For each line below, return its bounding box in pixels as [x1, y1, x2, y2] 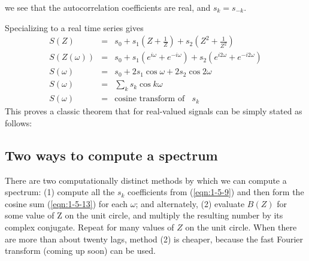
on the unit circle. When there [185, 220, 297, 233]
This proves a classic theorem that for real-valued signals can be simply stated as [5, 105, 302, 117]
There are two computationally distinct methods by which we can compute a [5, 174, 287, 186]
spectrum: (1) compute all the [5, 186, 115, 198]
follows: [5, 116, 32, 129]
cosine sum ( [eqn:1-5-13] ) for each [5, 197, 128, 210]
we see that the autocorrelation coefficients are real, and [5, 1, 211, 13]
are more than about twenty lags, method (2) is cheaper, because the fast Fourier [5, 232, 304, 245]
